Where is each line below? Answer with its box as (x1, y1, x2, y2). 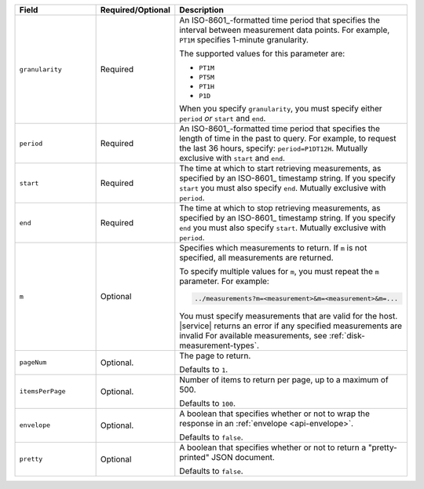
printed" (179, 451, 210, 462)
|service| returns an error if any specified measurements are (179, 320, 403, 331)
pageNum (19, 358, 47, 367)
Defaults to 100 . (179, 397, 236, 408)
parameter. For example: (179, 276, 270, 286)
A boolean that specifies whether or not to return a (179, 442, 367, 453)
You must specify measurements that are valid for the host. (179, 310, 398, 321)
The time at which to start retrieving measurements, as (179, 163, 382, 173)
